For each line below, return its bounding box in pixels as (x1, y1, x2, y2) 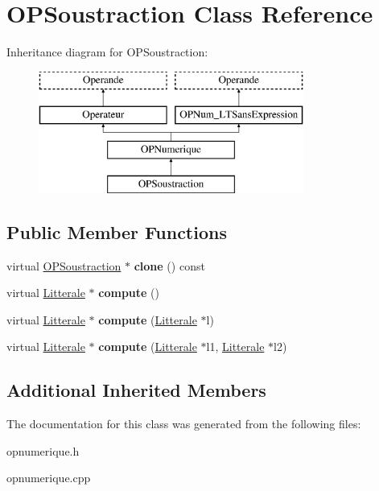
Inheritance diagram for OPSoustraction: (6, 43, 208, 60)
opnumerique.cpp (6, 469, 91, 486)
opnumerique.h (6, 442, 80, 459)
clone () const (134, 257, 205, 274)
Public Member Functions (6, 219, 227, 244)
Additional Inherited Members (6, 378, 266, 402)
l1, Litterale (206, 338, 265, 355)
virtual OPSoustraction (6, 257, 122, 274)
